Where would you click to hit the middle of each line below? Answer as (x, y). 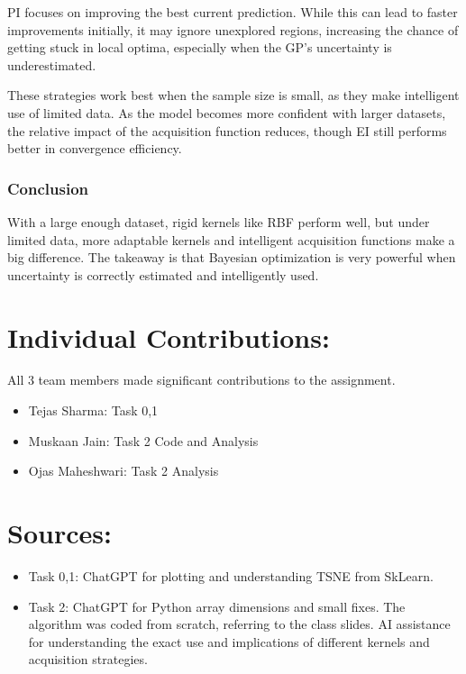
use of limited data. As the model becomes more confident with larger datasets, (227, 112)
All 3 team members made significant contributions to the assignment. (201, 380)
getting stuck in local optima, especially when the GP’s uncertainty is (200, 47)
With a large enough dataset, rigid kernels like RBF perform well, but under (219, 221)
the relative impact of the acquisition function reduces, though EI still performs (227, 130)
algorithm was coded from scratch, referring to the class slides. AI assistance (239, 624)
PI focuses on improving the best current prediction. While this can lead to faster (233, 12)
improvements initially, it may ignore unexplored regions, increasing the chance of (233, 29)
